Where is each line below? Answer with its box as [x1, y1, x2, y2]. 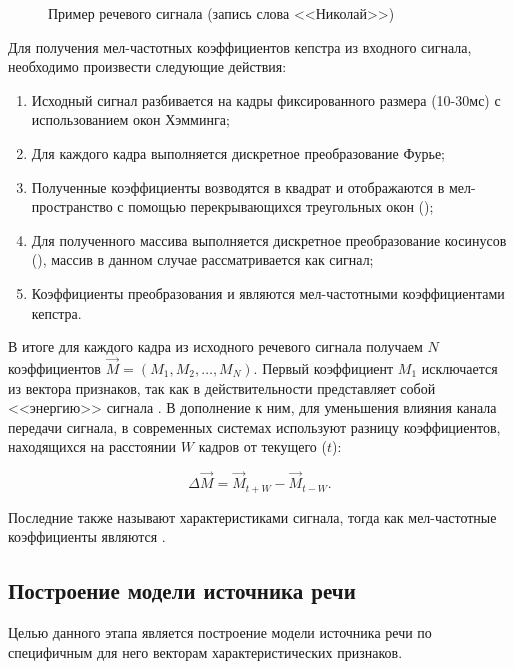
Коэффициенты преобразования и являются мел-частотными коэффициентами [31, 282, 505, 303]
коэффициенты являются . [8, 526, 166, 547]
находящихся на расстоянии [8, 436, 177, 457]
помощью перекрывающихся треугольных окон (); [128, 196, 434, 217]
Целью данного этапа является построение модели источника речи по [8, 621, 432, 642]
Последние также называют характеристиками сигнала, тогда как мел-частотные [8, 506, 497, 527]
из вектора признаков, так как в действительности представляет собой [8, 377, 436, 398]
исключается [421, 357, 498, 378]
